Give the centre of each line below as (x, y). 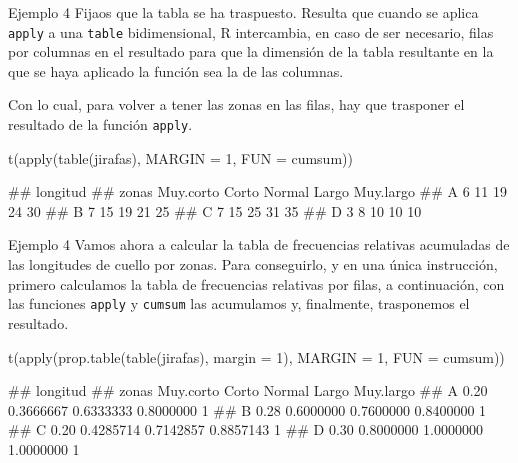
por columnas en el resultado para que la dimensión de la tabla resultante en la (251, 51)
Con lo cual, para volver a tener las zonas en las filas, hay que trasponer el (236, 104)
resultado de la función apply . (100, 124)
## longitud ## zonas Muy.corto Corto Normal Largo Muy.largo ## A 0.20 (248, 390)
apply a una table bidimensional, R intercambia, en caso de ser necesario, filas (251, 31)
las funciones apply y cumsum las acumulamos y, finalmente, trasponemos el (239, 303)
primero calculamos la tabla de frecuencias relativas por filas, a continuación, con (256, 283)
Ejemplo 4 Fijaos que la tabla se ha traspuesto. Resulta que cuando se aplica (243, 12)
